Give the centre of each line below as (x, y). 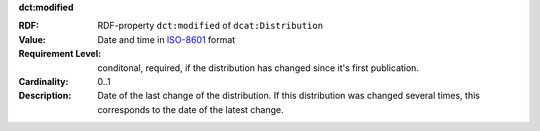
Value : (32, 39)
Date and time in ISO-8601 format (166, 39)
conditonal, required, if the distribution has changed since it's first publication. (258, 67)
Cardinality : (43, 81)
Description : (45, 96)
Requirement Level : (60, 54)
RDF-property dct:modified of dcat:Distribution (210, 26)
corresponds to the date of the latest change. (190, 109)
